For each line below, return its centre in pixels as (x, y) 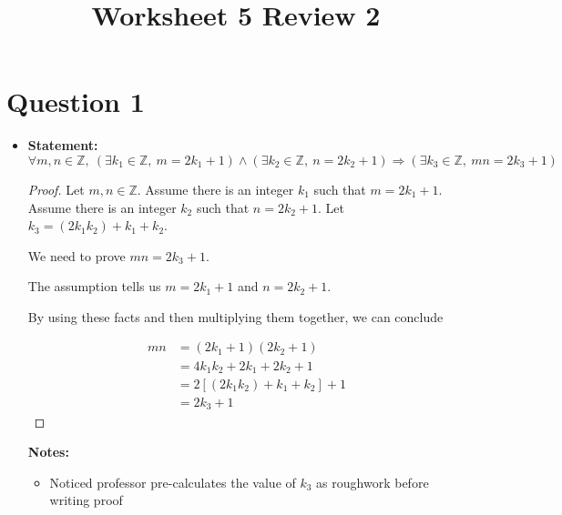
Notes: (48, 452)
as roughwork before (373, 482)
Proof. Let (56, 189)
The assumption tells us (94, 286)
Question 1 (76, 101)
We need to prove (77, 255)
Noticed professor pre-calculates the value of (173, 482)
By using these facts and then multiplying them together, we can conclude (235, 316)
